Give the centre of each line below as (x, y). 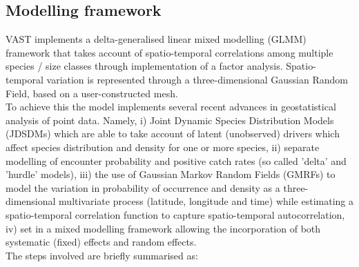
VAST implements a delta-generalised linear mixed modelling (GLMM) (156, 39)
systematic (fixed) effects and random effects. (101, 242)
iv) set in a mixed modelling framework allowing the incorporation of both (163, 228)
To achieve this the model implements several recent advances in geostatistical (171, 107)
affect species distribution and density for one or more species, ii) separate (163, 147)
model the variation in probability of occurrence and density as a (143, 187)
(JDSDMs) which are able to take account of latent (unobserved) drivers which (173, 133)
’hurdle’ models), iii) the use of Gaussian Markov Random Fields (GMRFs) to (171, 174)
